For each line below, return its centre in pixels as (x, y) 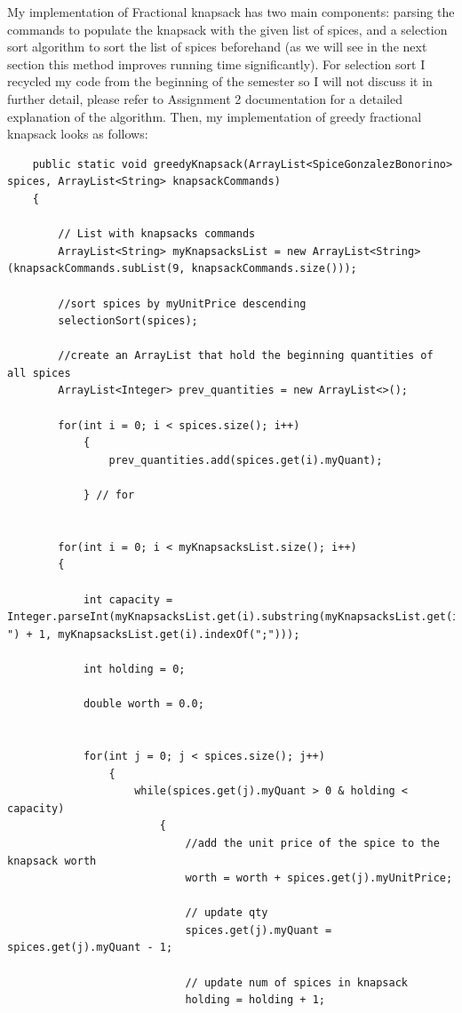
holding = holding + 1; (255, 1000)
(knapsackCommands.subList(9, (96, 269)
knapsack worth (52, 861)
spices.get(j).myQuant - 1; (90, 948)
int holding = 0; (134, 669)
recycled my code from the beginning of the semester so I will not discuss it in (220, 81)
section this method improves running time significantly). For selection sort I (216, 64)
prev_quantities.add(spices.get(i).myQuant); (246, 460)
